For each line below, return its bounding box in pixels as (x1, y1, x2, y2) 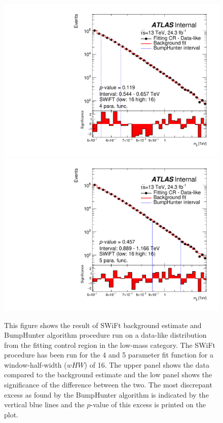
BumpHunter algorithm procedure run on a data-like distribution (4, 330, 207, 340)
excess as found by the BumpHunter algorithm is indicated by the (4, 389, 209, 400)
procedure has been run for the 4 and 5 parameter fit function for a (4, 349, 213, 360)
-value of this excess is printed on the (90, 399, 206, 410)
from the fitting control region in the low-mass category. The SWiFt (4, 339, 216, 350)
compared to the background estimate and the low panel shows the (4, 369, 212, 380)
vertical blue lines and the (4, 399, 85, 410)
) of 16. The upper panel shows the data (84, 359, 209, 370)
